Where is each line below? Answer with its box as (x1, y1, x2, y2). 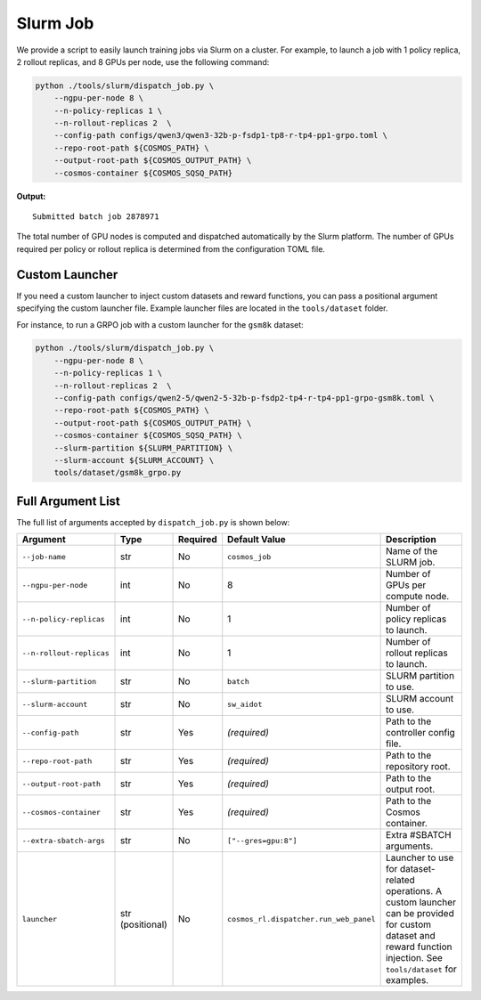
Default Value (227, 533, 287, 546)
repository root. (385, 760, 451, 773)
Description (385, 533, 436, 546)
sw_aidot (227, 699, 263, 709)
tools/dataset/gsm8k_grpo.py (53, 467, 182, 478)
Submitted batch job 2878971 (32, 212, 159, 222)
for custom (385, 918, 432, 931)
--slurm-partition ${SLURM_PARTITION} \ (53, 443, 233, 453)
